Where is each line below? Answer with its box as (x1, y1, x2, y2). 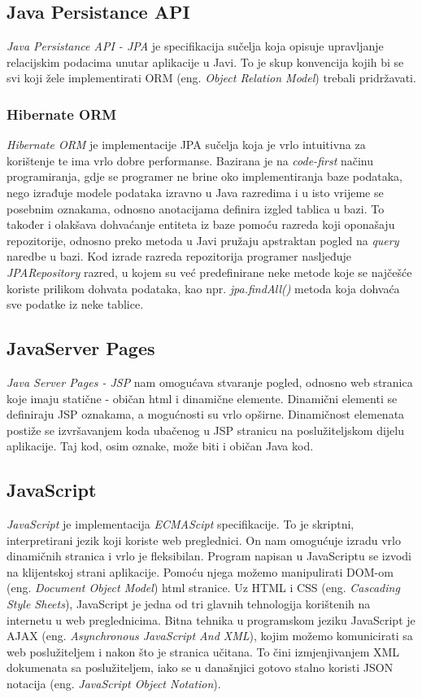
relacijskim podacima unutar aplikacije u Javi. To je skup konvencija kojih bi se (7, 53, 404, 70)
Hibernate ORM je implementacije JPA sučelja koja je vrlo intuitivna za (7, 136, 366, 153)
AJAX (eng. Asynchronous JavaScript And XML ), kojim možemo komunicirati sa (7, 627, 413, 644)
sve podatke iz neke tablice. (7, 296, 144, 313)
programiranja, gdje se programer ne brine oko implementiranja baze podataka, (7, 168, 402, 185)
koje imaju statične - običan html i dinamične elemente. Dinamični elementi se (7, 389, 398, 406)
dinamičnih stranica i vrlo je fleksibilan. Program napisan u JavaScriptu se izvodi (7, 547, 411, 564)
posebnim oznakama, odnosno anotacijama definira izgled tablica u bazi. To (7, 200, 385, 217)
